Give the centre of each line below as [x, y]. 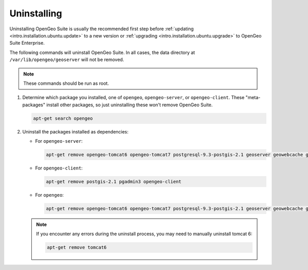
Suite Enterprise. [27, 43]
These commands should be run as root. [66, 83]
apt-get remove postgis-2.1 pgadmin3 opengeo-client [114, 181]
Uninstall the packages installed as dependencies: [75, 131]
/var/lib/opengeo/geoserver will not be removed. [67, 60]
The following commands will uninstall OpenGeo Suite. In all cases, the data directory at [102, 52]
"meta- [253, 98]
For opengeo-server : [59, 141]
